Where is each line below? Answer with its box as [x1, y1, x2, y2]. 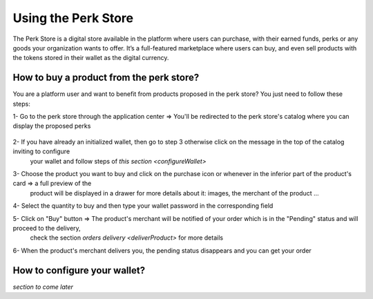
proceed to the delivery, [12, 224, 81, 232]
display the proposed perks [12, 122, 91, 131]
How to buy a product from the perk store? [12, 72, 200, 84]
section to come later [12, 282, 74, 291]
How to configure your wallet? [12, 264, 145, 276]
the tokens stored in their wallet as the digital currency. [12, 54, 169, 62]
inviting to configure [12, 147, 70, 155]
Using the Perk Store [12, 10, 134, 26]
